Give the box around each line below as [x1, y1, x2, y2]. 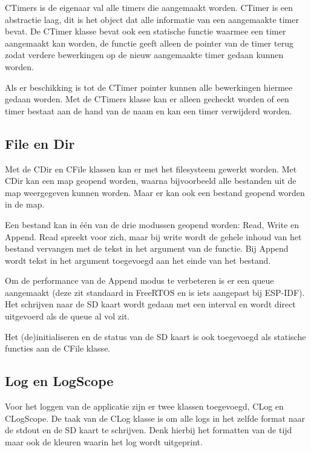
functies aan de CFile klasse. [5, 342, 111, 355]
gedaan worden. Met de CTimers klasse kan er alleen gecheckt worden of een [5, 93, 289, 105]
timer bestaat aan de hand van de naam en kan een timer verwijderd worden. [5, 104, 292, 117]
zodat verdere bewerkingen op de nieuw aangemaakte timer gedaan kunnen [5, 48, 284, 61]
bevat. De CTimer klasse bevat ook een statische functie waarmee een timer [5, 25, 286, 38]
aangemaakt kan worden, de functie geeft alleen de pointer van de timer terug [5, 36, 293, 49]
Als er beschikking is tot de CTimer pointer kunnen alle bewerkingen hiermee [5, 80, 293, 93]
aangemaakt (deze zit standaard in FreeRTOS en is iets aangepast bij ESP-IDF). [5, 286, 305, 298]
